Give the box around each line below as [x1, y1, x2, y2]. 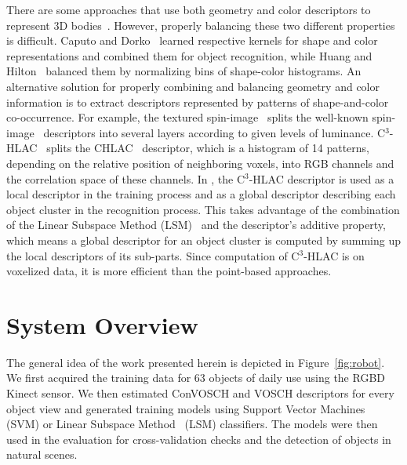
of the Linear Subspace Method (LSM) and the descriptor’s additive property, [6, 216, 386, 233]
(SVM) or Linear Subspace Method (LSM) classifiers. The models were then [6, 416, 378, 432]
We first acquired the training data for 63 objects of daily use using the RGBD [6, 369, 385, 386]
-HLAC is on [303, 247, 365, 263]
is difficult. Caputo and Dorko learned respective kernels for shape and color [6, 32, 378, 49]
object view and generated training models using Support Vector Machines [6, 400, 365, 416]
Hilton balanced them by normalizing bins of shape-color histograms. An [6, 63, 362, 79]
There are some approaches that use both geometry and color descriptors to [6, 2, 371, 17]
